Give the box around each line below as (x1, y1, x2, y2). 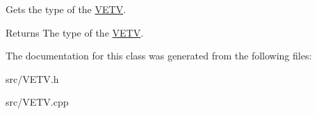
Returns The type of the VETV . (6, 25, 144, 39)
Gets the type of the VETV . (6, 2, 127, 16)
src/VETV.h (6, 71, 59, 86)
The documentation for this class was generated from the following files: (6, 48, 312, 63)
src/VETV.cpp (6, 95, 69, 109)
